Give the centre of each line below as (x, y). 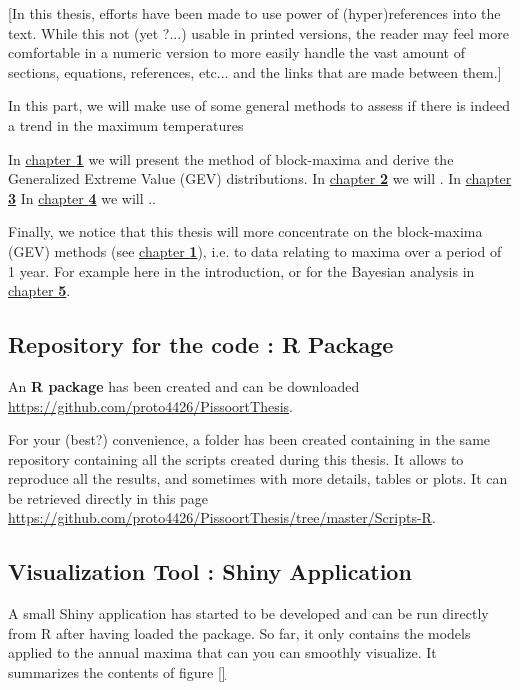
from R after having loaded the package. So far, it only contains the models (239, 632)
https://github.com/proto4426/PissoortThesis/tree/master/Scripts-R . (222, 517)
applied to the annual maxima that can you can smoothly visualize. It (222, 652)
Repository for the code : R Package (201, 344)
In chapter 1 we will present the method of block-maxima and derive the (231, 158)
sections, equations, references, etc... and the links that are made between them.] (255, 71)
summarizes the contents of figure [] (117, 672)
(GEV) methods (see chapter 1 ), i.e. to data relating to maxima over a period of (255, 250)
